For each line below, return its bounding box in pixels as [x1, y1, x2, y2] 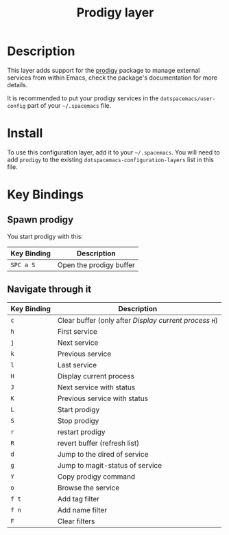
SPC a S [10, 261, 36, 269]
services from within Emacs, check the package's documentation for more [7, 73, 218, 82]
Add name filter [57, 505, 108, 514]
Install [7, 126, 43, 141]
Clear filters [57, 516, 95, 526]
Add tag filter [57, 494, 100, 503]
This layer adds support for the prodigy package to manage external [7, 66, 200, 74]
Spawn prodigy [7, 214, 74, 226]
